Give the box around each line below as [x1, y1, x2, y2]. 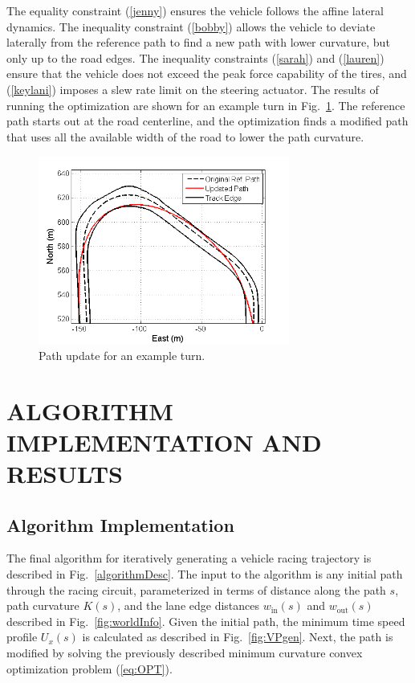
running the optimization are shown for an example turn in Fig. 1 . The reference [6, 96, 405, 113]
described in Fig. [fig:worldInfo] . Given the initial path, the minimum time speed [6, 612, 405, 629]
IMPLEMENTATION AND [6, 425, 322, 458]
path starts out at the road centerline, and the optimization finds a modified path [6, 112, 409, 129]
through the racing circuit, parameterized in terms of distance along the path [6, 581, 386, 598]
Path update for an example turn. [39, 346, 205, 363]
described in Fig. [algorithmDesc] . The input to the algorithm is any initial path [6, 566, 403, 583]
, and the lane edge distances [117, 597, 260, 614]
